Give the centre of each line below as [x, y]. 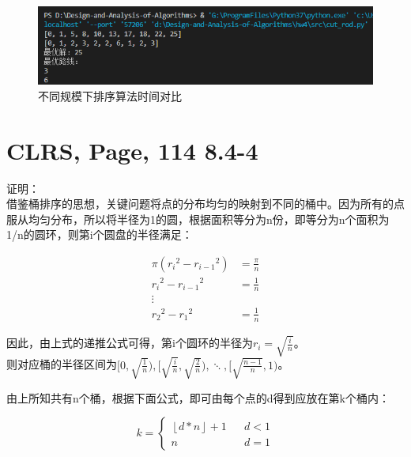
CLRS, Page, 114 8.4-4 [132, 150]
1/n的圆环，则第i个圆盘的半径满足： [100, 234]
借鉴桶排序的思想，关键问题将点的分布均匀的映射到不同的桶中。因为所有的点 [205, 204]
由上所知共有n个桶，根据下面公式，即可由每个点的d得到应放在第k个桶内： [198, 397]
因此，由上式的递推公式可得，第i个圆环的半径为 [130, 343]
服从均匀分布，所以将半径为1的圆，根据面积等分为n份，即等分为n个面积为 [198, 219]
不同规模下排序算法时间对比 [110, 95]
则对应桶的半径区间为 [62, 364]
